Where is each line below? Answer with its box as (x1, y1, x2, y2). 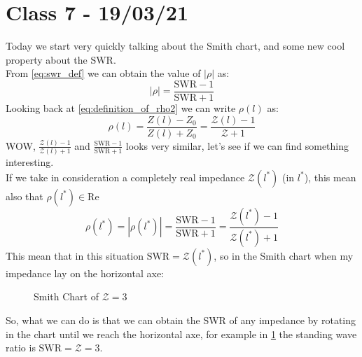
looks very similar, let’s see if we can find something (125, 138, 349, 153)
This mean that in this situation (6, 248, 144, 262)
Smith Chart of (34, 289, 99, 304)
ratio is (6, 340, 36, 355)
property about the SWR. (6, 52, 116, 66)
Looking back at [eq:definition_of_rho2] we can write (6, 100, 236, 115)
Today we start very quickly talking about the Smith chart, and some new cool (6, 38, 345, 53)
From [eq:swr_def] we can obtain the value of (6, 66, 201, 80)
